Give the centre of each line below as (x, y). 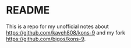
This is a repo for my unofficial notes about (57, 26)
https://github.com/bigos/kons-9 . (46, 39)
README (28, 10)
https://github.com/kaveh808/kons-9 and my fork (65, 32)
